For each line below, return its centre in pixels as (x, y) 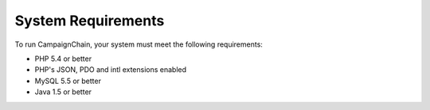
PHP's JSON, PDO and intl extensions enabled (111, 70)
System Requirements (90, 21)
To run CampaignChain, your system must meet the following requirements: (139, 44)
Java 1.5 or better (63, 92)
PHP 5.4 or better (63, 59)
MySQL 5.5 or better (68, 81)
